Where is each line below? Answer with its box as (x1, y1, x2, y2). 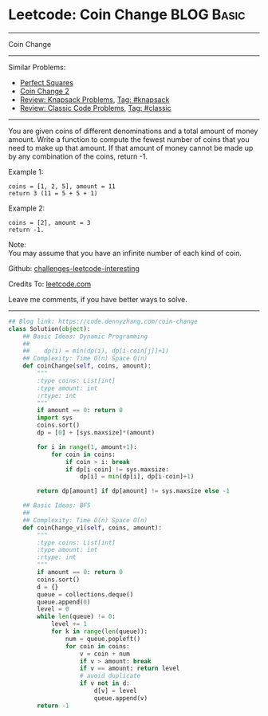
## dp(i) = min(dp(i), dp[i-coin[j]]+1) (22, 347, 170, 356)
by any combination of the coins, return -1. (8, 151, 148, 161)
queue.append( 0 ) (37, 598, 91, 606)
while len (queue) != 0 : (37, 612, 116, 621)
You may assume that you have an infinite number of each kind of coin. (8, 248, 242, 258)
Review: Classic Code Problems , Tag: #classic (19, 103, 171, 112)
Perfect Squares (19, 77, 74, 87)
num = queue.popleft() (65, 635, 141, 643)
